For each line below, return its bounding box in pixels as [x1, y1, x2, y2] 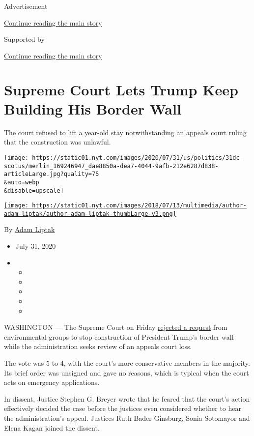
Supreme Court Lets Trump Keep [4, 79, 238, 99]
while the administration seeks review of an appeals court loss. [4, 341, 192, 351]
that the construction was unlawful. [4, 137, 111, 147]
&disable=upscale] [4, 187, 64, 194]
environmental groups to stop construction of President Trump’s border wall [4, 331, 234, 342]
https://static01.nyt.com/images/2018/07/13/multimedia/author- [32, 202, 247, 209]
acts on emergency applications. [4, 377, 100, 387]
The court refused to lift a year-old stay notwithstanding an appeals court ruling [4, 127, 247, 137]
